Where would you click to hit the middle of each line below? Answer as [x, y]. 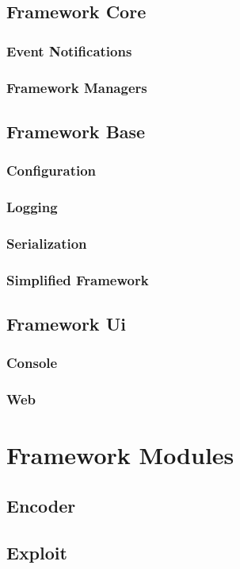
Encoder [41, 505]
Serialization [47, 243]
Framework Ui [66, 324]
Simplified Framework [78, 279]
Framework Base [76, 131]
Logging [32, 207]
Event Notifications [69, 50]
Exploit [37, 552]
